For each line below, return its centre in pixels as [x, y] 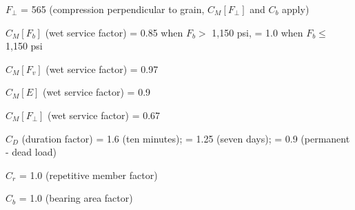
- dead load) [31, 152]
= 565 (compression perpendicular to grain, [113, 9]
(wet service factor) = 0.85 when [114, 32]
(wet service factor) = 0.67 [104, 115]
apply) [296, 9]
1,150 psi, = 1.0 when [257, 32]
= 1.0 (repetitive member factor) [88, 175]
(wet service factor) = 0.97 [102, 69]
